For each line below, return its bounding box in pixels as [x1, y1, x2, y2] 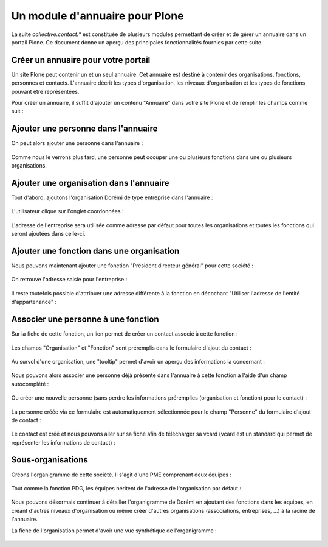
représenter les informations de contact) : [11, 439, 115, 446]
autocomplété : [11, 380, 49, 387]
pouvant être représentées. [11, 88, 80, 95]
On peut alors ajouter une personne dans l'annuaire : [11, 139, 143, 147]
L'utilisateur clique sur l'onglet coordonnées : [11, 208, 124, 215]
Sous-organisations [11, 454, 88, 465]
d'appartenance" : [11, 298, 57, 306]
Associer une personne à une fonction [11, 314, 159, 325]
